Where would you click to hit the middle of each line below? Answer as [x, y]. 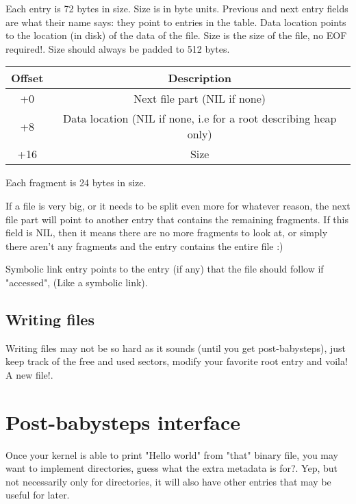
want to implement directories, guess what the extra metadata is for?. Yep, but [171, 468]
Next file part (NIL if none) [200, 99]
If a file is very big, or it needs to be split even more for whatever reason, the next [178, 205]
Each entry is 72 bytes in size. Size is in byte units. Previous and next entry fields [177, 8]
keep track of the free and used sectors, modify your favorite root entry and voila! [177, 361]
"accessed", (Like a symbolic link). [77, 282]
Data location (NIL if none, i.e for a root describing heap [200, 118]
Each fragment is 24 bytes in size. [76, 182]
